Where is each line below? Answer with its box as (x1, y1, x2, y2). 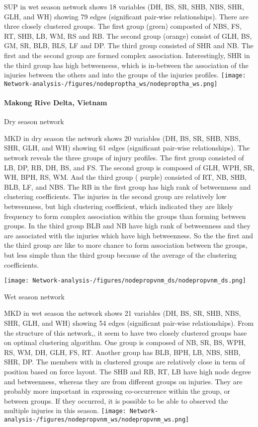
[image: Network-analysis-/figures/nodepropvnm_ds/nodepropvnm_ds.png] (4, 277, 246, 285)
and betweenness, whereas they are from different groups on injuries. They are (4, 376, 243, 386)
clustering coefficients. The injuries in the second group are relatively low (4, 191, 227, 202)
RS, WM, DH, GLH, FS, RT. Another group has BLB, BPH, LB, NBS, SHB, (4, 347, 241, 357)
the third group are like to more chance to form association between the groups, (4, 240, 248, 250)
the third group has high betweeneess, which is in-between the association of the (4, 60, 249, 70)
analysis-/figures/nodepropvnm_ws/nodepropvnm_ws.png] (4, 416, 189, 424)
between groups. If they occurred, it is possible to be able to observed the (4, 395, 228, 406)
